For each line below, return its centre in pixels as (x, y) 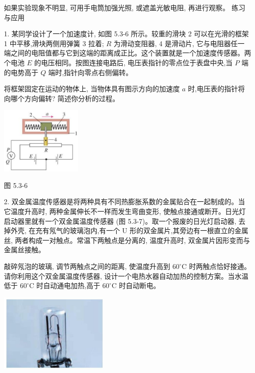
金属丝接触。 (25, 250)
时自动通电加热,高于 (68, 285)
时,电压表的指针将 (217, 89)
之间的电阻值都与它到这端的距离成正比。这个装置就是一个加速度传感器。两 (131, 53)
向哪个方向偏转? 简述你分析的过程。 (62, 98)
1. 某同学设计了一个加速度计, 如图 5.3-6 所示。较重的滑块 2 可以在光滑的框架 (127, 34)
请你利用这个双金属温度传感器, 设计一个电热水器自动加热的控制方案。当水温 (126, 276)
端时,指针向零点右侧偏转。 (90, 72)
